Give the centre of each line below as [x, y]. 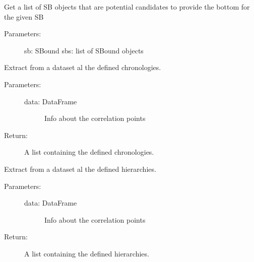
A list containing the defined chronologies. [89, 152]
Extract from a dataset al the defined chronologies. [83, 67]
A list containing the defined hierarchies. [87, 253]
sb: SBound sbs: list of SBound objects [84, 50]
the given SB [24, 16]
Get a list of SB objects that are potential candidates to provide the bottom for [127, 7]
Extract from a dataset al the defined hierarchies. [80, 169]
